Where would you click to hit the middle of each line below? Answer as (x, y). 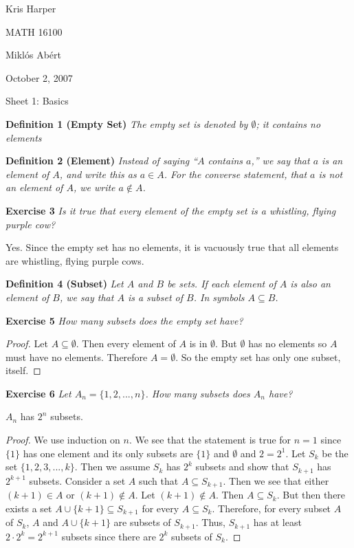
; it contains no (288, 123)
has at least (277, 522)
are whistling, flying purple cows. (75, 260)
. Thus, (211, 522)
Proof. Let (27, 343)
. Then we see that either (276, 480)
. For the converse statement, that (235, 174)
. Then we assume (112, 467)
